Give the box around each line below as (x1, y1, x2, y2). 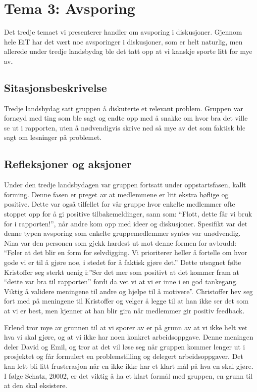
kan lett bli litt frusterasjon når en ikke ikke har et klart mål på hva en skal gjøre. (4, 360, 254, 371)
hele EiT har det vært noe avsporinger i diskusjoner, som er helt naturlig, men (4, 36, 243, 46)
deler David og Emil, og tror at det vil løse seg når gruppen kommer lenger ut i (4, 341, 245, 351)
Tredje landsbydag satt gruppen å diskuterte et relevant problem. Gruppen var (4, 103, 243, 113)
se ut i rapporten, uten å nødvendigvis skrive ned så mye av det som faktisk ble (4, 122, 246, 132)
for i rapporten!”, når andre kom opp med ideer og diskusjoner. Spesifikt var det (4, 218, 248, 228)
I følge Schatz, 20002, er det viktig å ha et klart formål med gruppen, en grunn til (4, 370, 253, 381)
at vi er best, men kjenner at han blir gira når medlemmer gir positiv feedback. (4, 305, 245, 315)
